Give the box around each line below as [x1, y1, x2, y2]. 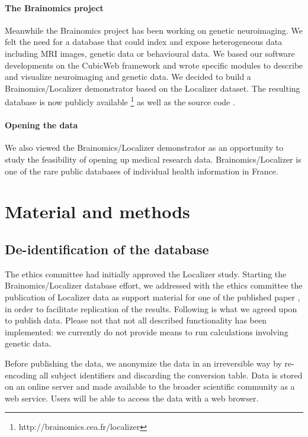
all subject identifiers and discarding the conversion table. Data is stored [39, 368, 303, 381]
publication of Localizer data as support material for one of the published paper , [5, 290, 300, 303]
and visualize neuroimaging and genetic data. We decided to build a [5, 70, 251, 83]
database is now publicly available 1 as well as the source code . [5, 94, 235, 108]
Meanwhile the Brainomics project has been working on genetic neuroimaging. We [5, 24, 303, 36]
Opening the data [5, 119, 78, 131]
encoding [5, 368, 37, 381]
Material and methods [5, 199, 190, 224]
